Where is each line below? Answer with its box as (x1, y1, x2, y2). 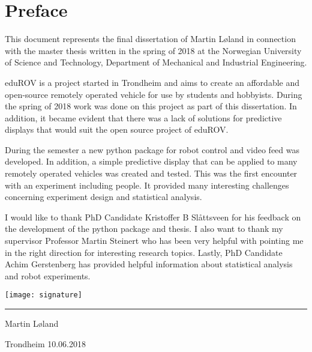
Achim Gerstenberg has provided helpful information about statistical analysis (5, 258, 293, 270)
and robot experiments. (5, 269, 91, 282)
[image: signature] (5, 291, 82, 300)
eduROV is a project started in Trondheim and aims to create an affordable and (5, 76, 300, 88)
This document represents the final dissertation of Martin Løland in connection (5, 32, 296, 45)
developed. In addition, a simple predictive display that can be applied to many (5, 155, 298, 168)
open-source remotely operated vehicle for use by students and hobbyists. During (5, 88, 302, 100)
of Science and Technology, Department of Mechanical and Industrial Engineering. (5, 56, 307, 68)
